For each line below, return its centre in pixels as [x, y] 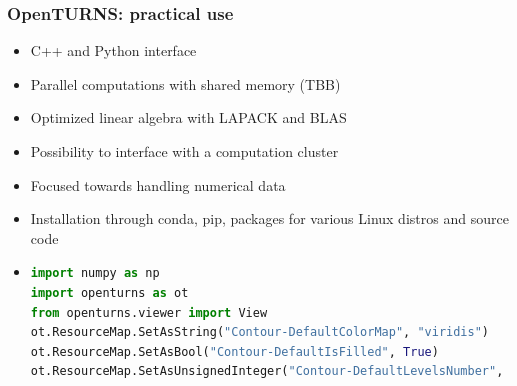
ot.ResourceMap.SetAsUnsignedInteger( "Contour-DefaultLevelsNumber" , [267, 371]
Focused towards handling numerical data [158, 184]
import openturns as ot [109, 292]
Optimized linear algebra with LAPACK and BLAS [188, 117]
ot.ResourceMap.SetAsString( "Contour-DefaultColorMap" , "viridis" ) [260, 332]
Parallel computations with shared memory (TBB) [185, 83]
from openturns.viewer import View [149, 312]
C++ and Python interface [113, 50]
